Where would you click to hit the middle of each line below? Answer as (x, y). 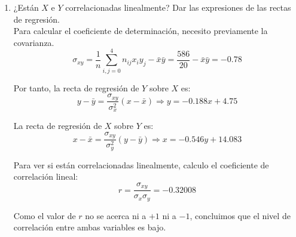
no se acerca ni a (116, 215)
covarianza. (34, 42)
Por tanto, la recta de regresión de (76, 87)
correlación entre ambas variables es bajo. (90, 227)
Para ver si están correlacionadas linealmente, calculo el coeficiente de (141, 164)
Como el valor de (45, 215)
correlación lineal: (46, 176)
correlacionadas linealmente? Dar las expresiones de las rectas (178, 7)
